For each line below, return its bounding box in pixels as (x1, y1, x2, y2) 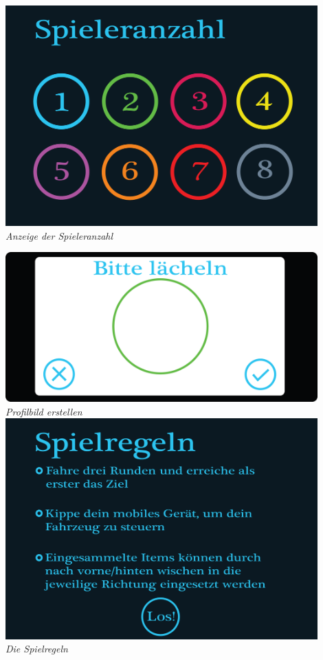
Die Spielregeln (5, 641, 68, 656)
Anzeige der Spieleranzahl (5, 228, 113, 242)
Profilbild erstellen (5, 404, 82, 418)
